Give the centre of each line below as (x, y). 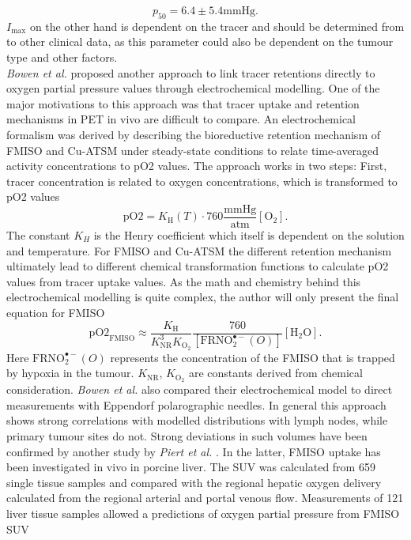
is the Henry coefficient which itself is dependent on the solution (249, 234)
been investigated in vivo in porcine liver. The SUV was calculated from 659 (191, 467)
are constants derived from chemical (275, 373)
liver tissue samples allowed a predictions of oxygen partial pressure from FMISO (203, 514)
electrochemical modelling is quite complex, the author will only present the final (203, 297)
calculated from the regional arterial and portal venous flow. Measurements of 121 (205, 498)
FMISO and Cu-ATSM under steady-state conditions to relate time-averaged (193, 150)
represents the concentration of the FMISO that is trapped (253, 357)
